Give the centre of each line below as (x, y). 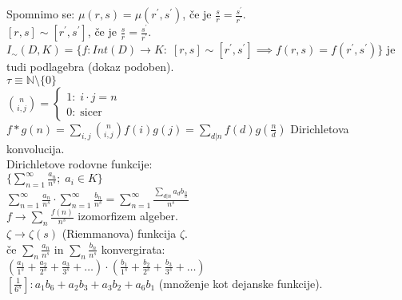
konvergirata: (133, 249)
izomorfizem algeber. (128, 216)
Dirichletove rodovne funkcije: (80, 164)
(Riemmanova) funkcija (119, 233)
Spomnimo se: (41, 14)
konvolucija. (36, 148)
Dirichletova (320, 128)
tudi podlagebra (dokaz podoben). (90, 67)
